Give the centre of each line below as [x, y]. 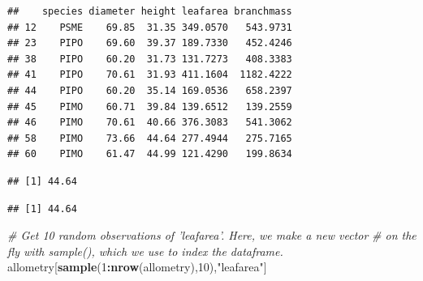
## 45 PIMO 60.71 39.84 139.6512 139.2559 [150, 106]
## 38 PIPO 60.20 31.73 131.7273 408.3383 [150, 59]
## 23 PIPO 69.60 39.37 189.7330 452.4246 [150, 43]
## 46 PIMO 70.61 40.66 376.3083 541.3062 [150, 123]
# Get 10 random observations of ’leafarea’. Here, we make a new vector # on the [212, 235]
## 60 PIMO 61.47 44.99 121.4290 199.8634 [150, 154]
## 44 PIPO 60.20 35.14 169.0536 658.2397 [150, 90]
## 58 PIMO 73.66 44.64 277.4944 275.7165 [150, 138]
